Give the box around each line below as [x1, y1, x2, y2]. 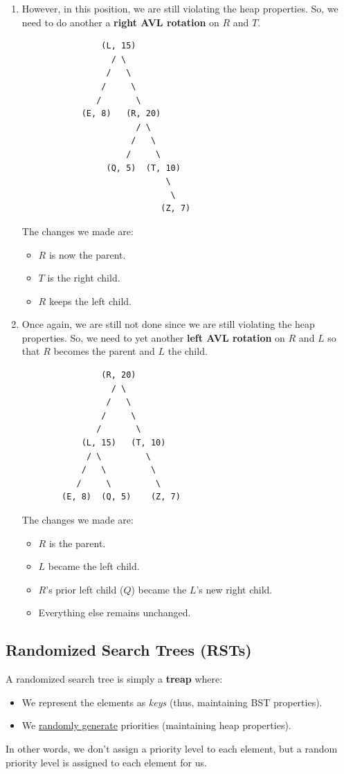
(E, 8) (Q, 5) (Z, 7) [62, 492, 181, 502]
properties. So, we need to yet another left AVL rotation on [21, 330, 285, 344]
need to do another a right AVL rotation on [21, 15, 219, 29]
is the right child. [47, 270, 120, 285]
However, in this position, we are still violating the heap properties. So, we [21, 1, 338, 15]
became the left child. [48, 559, 140, 573]
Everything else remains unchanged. [38, 605, 191, 620]
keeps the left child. [48, 293, 132, 308]
